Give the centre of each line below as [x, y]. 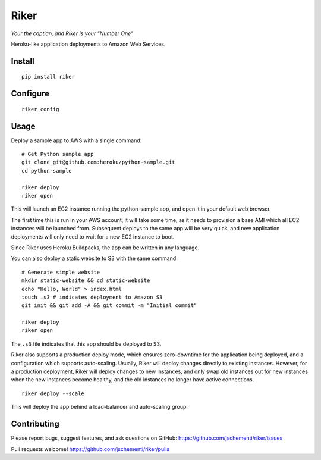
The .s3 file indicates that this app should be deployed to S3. [86, 344]
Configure [30, 94]
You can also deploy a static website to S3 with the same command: [94, 258]
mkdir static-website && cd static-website [86, 281]
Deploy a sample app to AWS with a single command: [76, 140]
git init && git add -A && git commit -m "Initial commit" [109, 306]
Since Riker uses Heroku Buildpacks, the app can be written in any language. [105, 248]
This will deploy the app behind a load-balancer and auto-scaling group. [100, 407]
